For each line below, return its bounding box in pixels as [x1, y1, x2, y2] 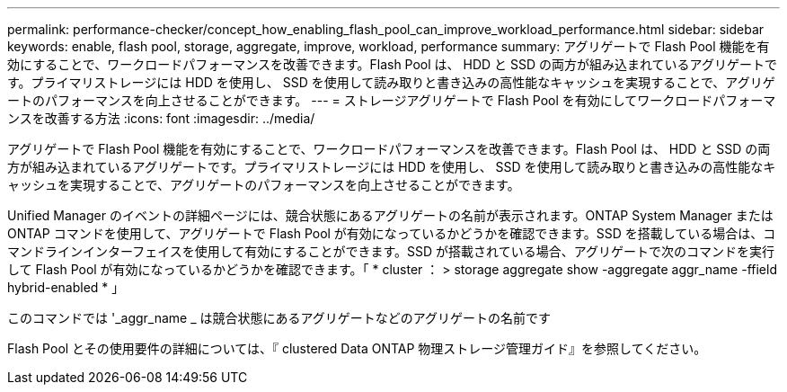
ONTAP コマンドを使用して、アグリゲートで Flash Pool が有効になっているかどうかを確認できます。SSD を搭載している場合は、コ [7, 226, 776, 241]
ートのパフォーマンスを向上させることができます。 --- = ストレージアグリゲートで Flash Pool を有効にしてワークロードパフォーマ [7, 93, 776, 108]
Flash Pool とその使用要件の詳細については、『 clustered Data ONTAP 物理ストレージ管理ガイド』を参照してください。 [7, 341, 707, 356]
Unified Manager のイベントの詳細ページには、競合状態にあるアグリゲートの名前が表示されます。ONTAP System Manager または [7, 208, 774, 223]
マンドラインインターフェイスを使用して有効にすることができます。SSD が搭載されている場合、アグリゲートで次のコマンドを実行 [7, 244, 774, 259]
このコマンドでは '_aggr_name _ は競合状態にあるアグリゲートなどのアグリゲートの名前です [7, 310, 552, 325]
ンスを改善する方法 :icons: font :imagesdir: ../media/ [7, 111, 315, 126]
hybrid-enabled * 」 [7, 280, 125, 295]
